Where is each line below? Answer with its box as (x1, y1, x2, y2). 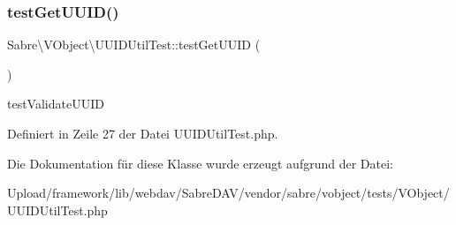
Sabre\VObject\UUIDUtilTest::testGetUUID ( (7, 35, 261, 54)
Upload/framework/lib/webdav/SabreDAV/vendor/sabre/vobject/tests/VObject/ (7, 184, 450, 202)
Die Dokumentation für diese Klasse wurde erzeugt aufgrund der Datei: (7, 154, 393, 172)
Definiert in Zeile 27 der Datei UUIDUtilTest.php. (7, 124, 278, 142)
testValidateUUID (7, 94, 104, 113)
